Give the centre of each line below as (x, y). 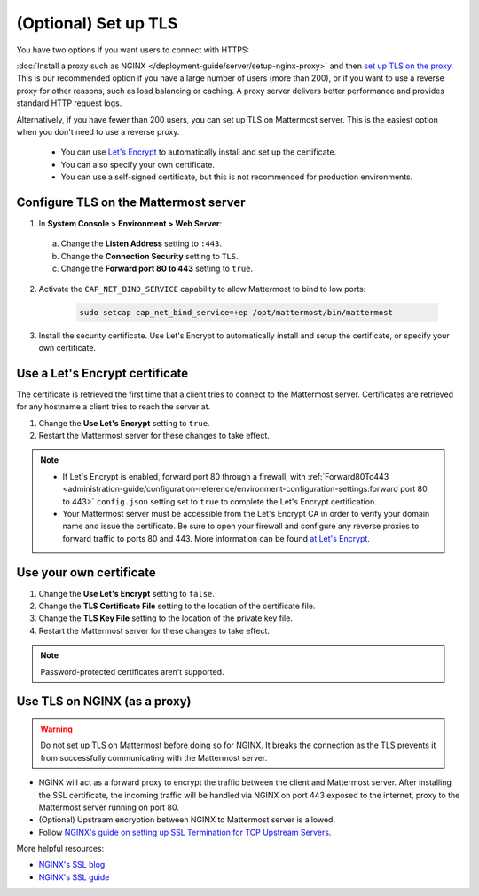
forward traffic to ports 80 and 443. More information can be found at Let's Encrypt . (216, 538)
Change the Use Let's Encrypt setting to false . (126, 593)
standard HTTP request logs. (69, 103)
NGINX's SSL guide (74, 877)
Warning (56, 729)
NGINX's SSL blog (72, 865)
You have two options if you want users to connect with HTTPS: (133, 50)
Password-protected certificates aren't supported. (133, 671)
